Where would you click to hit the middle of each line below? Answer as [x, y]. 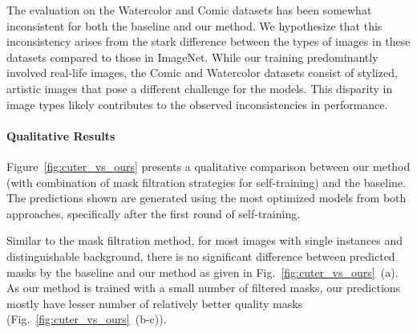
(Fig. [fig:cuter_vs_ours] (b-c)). [87, 319]
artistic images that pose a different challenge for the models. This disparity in [200, 88]
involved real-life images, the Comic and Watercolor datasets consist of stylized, [202, 73]
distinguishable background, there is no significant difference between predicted [201, 256]
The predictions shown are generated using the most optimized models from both [206, 198]
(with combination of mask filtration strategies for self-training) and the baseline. [206, 182]
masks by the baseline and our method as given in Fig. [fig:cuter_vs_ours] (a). [202, 272]
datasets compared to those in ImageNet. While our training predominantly [192, 57]
